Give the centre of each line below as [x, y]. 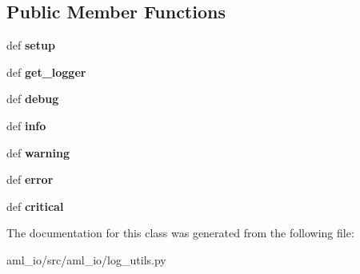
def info [26, 125]
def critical [35, 206]
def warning [38, 152]
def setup [31, 45]
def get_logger [46, 71]
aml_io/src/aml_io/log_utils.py [86, 259]
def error [30, 179]
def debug [33, 99]
